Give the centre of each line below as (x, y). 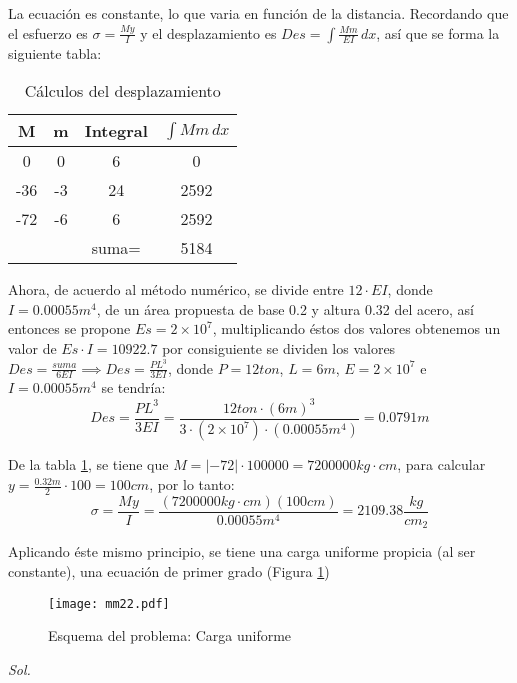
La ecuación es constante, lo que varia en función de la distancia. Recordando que (258, 13)
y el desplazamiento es (208, 32)
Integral (116, 131)
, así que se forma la (438, 32)
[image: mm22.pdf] (109, 603)
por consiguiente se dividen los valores (279, 347)
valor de (32, 347)
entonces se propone (69, 328)
